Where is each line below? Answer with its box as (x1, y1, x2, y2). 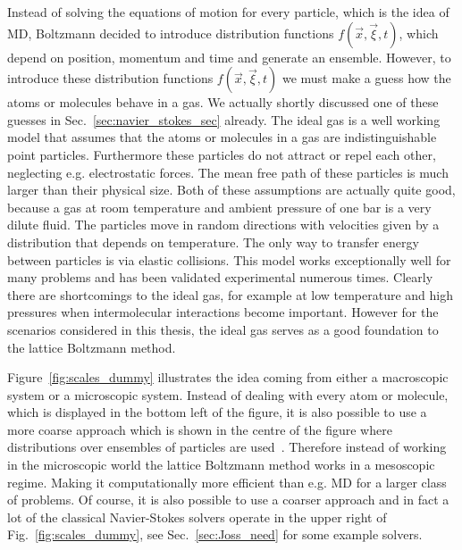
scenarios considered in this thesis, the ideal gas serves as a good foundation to (7, 320, 439, 338)
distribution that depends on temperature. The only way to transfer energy (7, 232, 419, 251)
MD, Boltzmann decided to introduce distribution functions (7, 23, 334, 42)
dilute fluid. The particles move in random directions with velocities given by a (7, 215, 440, 234)
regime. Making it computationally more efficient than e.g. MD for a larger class (7, 472, 447, 491)
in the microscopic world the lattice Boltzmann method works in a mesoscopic (7, 455, 435, 474)
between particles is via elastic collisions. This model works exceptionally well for (7, 250, 451, 269)
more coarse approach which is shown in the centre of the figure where (7, 420, 392, 438)
